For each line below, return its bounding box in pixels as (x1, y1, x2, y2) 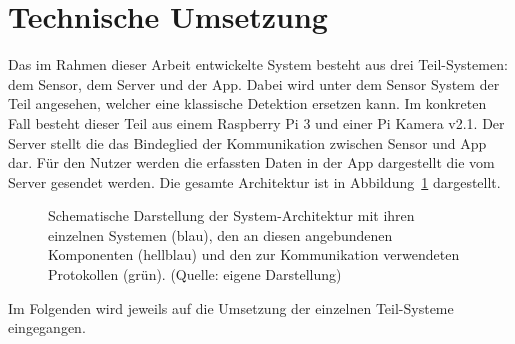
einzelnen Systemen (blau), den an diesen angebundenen (48, 224, 393, 245)
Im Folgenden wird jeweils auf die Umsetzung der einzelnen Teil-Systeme (8, 297, 454, 318)
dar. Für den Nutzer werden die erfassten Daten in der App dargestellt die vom (8, 152, 495, 173)
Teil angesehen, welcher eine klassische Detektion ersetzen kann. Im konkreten (8, 93, 487, 114)
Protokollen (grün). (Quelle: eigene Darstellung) (48, 264, 342, 285)
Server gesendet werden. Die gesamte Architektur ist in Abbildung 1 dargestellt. (8, 171, 501, 192)
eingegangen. (8, 317, 86, 338)
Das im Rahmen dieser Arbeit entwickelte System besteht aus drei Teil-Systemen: (8, 54, 508, 75)
